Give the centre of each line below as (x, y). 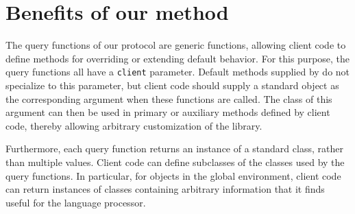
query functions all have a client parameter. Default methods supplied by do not (178, 72)
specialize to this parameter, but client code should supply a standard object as (172, 85)
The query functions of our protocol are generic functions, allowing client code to (176, 45)
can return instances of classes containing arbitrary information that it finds (165, 189)
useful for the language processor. (76, 202)
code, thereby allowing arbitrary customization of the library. (134, 125)
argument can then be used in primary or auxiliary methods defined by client (168, 112)
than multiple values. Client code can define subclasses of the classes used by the (175, 162)
